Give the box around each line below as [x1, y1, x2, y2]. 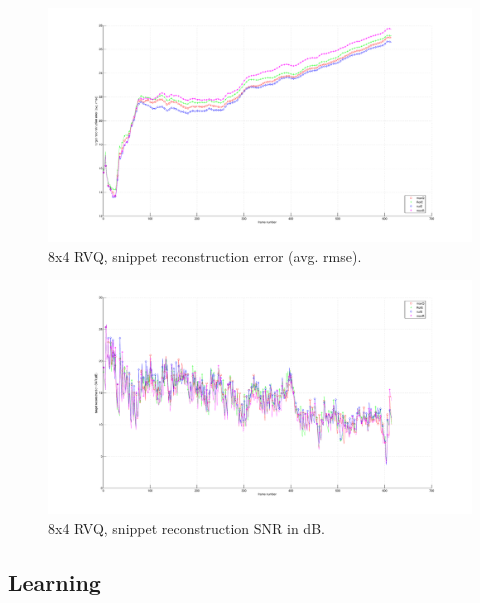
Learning [8, 566, 101, 597]
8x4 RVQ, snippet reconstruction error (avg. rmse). [48, 245, 362, 266]
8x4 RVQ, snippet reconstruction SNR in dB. [48, 517, 325, 538]
